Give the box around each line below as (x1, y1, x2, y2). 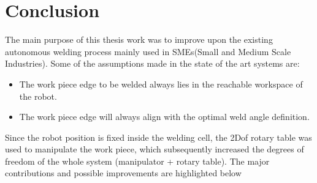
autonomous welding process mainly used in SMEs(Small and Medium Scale (5, 45, 291, 58)
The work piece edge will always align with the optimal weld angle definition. (19, 110, 310, 123)
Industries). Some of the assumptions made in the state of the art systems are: (5, 57, 300, 70)
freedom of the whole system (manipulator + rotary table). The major (5, 154, 270, 167)
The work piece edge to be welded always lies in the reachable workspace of (19, 77, 303, 90)
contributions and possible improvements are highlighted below (5, 166, 242, 179)
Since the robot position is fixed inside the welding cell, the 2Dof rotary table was (5, 130, 312, 143)
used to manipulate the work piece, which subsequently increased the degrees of (5, 143, 304, 155)
